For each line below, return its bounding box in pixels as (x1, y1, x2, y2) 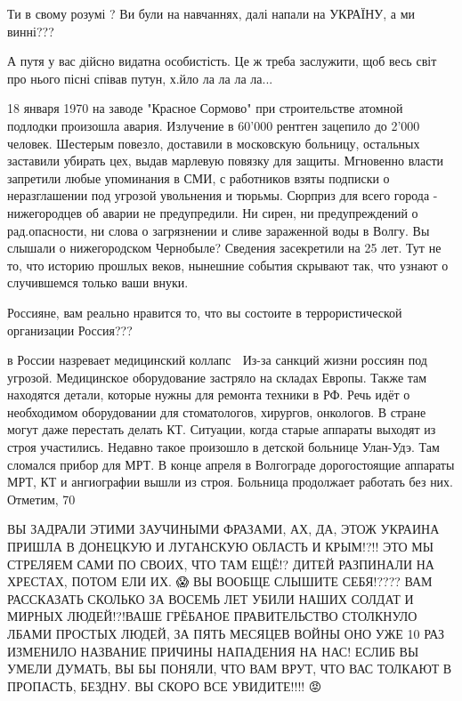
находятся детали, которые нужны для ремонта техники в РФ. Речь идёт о (7, 385, 410, 404)
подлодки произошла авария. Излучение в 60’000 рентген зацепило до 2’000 (7, 116, 420, 134)
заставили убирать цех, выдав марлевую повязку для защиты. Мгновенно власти (7, 151, 444, 170)
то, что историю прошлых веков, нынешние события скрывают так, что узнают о (7, 255, 449, 274)
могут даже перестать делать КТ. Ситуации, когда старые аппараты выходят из (7, 420, 436, 439)
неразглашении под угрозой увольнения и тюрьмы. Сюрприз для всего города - (7, 186, 438, 205)
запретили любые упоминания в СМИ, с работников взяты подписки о (7, 168, 390, 187)
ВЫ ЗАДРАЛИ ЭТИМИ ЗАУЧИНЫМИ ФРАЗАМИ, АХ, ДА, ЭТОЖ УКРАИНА (7, 520, 440, 538)
